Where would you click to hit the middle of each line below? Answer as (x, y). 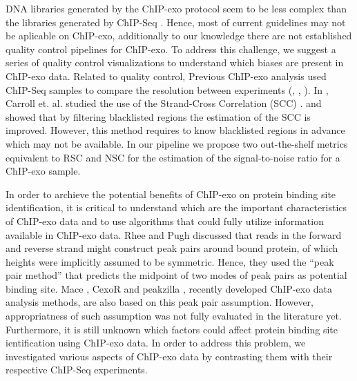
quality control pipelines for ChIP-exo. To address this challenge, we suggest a (171, 49)
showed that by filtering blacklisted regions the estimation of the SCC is (158, 116)
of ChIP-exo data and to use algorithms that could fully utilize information (165, 221)
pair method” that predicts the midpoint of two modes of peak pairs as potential (176, 275)
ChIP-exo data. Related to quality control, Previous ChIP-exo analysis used (166, 76)
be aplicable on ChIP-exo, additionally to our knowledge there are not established (179, 36)
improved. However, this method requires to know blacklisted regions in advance (175, 130)
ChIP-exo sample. (43, 171)
